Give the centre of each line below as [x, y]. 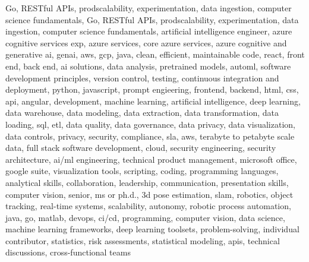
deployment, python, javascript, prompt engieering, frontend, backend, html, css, [152, 89]
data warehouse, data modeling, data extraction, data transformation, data [142, 113]
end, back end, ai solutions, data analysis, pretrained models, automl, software [148, 66]
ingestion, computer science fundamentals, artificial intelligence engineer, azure [149, 31]
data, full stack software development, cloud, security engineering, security [141, 148]
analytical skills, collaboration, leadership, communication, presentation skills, [147, 182]
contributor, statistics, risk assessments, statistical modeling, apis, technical [143, 240]
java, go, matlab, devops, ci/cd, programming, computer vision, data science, [145, 217]
